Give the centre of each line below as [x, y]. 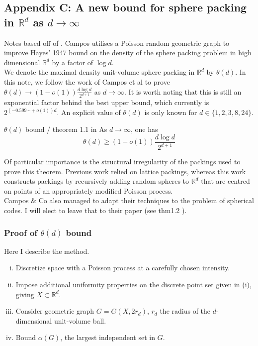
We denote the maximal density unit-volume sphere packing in [99, 72]
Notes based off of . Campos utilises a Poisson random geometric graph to [117, 43]
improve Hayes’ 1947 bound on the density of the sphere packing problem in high [128, 53]
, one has [144, 129]
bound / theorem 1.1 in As [66, 129]
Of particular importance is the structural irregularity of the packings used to [122, 162]
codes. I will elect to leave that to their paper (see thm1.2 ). [95, 210]
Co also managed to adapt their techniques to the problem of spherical [146, 200]
